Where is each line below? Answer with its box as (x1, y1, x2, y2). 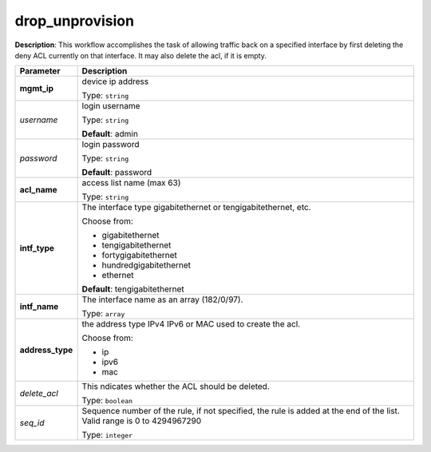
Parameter (19, 65, 61, 77)
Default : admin (81, 129, 139, 140)
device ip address (81, 76, 149, 87)
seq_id (19, 418, 45, 429)
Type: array (81, 308, 125, 319)
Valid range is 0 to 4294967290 (81, 415, 202, 426)
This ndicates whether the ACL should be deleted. (81, 381, 271, 392)
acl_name (19, 184, 57, 196)
